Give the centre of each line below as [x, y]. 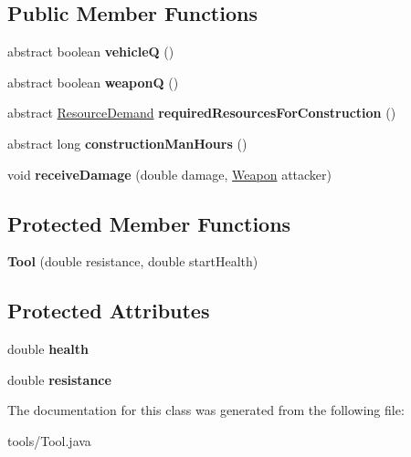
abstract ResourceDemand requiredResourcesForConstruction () [202, 113]
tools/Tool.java [49, 440]
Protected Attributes [109, 311]
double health [48, 349]
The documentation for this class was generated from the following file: [206, 410]
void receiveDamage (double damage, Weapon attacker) [170, 174]
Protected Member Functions [149, 223]
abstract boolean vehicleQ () [91, 52]
